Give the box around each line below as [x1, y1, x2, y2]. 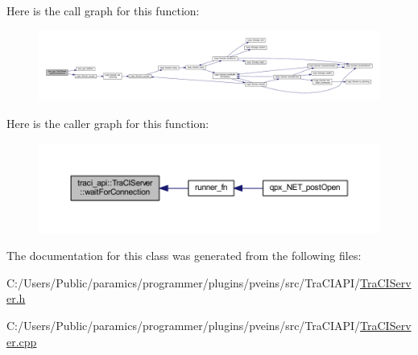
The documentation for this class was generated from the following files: [6, 247, 362, 264]
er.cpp [6, 332, 37, 349]
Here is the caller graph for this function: [6, 114, 209, 131]
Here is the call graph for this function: [6, 2, 200, 19]
